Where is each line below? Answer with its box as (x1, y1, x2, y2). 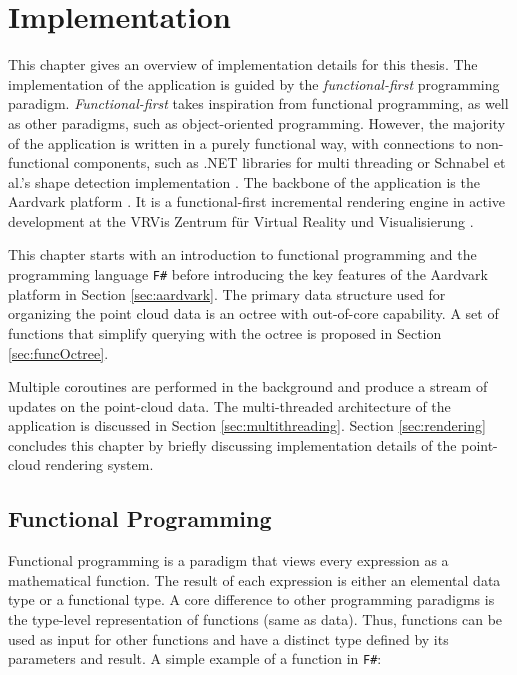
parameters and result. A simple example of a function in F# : (8, 648, 382, 669)
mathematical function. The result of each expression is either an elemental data (8, 569, 501, 590)
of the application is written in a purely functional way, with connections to (8, 132, 472, 153)
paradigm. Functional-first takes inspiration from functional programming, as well (8, 93, 509, 114)
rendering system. (45, 454, 154, 475)
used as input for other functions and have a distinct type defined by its (8, 628, 449, 649)
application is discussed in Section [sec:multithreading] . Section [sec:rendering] (8, 415, 486, 436)
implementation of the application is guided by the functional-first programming (8, 73, 500, 94)
